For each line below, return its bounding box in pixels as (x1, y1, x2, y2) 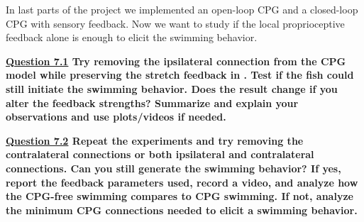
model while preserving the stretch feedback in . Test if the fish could (6, 67, 354, 82)
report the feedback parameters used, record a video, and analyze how (6, 174, 358, 189)
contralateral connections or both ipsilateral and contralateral (6, 147, 314, 162)
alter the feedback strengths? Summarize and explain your (6, 95, 299, 110)
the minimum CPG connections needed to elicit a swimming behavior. (6, 202, 358, 217)
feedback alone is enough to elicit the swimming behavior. (6, 30, 258, 45)
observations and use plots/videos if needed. (6, 109, 226, 124)
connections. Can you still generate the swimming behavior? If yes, (6, 160, 341, 175)
